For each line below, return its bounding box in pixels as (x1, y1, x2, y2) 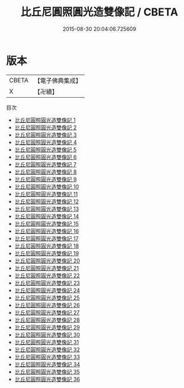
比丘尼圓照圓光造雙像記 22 (14, 272, 80, 279)
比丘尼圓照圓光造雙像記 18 (14, 242, 79, 249)
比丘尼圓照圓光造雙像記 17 (14, 235, 79, 242)
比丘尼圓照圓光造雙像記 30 (14, 331, 80, 338)
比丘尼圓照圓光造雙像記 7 (14, 161, 77, 168)
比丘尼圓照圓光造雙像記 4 (14, 139, 77, 146)
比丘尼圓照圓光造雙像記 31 (14, 338, 79, 345)
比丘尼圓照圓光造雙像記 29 (14, 323, 80, 331)
